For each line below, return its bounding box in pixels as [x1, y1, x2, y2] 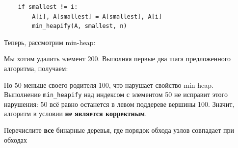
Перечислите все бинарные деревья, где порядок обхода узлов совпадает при [4, 125, 234, 135]
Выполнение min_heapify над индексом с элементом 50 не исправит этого [4, 89, 228, 99]
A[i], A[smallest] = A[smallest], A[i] [32, 13, 162, 20]
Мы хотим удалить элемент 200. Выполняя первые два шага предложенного [4, 53, 231, 64]
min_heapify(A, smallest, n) [32, 23, 127, 30]
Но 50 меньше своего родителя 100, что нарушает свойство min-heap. [4, 79, 213, 90]
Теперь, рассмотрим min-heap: [4, 37, 96, 47]
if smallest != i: [18, 3, 78, 10]
